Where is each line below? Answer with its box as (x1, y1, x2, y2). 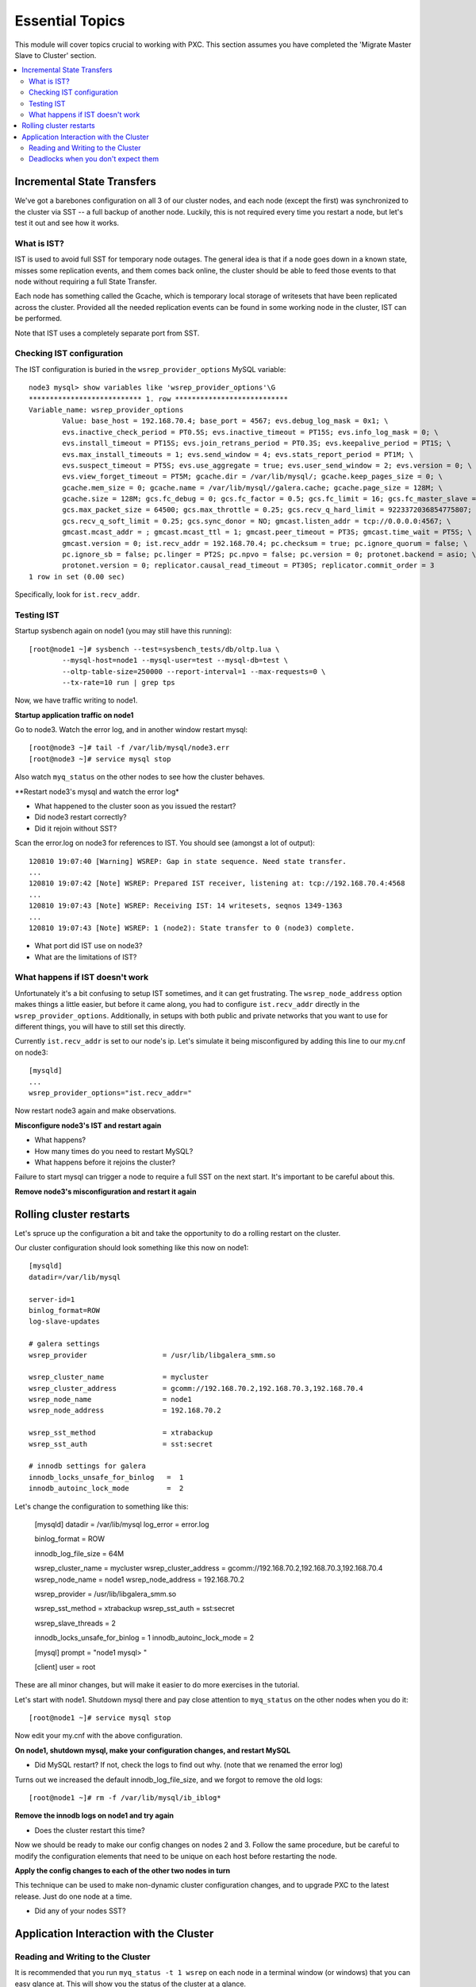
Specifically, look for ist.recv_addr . (14, 590, 140, 599)
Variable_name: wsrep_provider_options (29, 405, 184, 414)
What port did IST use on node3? (34, 941, 143, 951)
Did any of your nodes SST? (34, 1906, 126, 1915)
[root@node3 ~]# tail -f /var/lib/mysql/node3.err (29, 743, 230, 753)
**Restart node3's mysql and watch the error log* (14, 787, 179, 796)
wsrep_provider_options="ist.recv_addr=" (29, 1088, 192, 1097)
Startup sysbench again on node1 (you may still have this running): (14, 626, 232, 636)
